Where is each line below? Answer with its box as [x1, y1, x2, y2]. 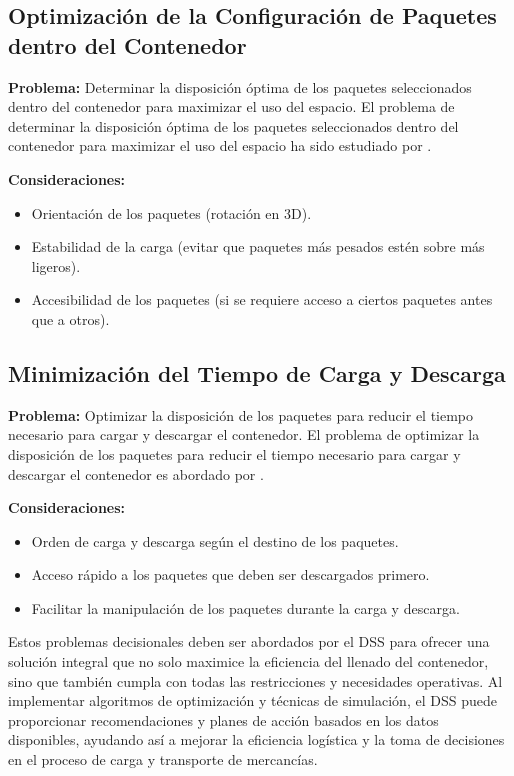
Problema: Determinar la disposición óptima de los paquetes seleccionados [8, 76, 472, 97]
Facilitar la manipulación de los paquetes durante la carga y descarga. [31, 597, 460, 618]
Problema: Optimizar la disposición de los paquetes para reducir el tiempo [8, 404, 474, 425]
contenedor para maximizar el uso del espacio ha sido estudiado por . [8, 135, 432, 156]
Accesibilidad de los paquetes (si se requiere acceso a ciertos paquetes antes [31, 289, 493, 310]
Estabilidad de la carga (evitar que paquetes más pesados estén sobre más [31, 236, 485, 257]
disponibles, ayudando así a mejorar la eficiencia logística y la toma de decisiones [8, 729, 505, 750]
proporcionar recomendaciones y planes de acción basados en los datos [8, 709, 439, 730]
